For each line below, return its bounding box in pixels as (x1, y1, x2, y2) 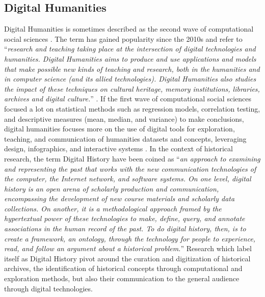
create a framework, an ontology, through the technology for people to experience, (4, 233, 256, 244)
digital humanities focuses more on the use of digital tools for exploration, (4, 123, 235, 134)
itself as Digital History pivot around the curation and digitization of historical (4, 253, 251, 263)
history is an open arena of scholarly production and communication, (4, 183, 219, 194)
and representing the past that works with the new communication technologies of (4, 163, 256, 174)
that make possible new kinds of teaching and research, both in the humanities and (4, 63, 260, 74)
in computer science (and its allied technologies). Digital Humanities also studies (4, 73, 256, 84)
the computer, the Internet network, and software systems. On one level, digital (4, 173, 251, 184)
